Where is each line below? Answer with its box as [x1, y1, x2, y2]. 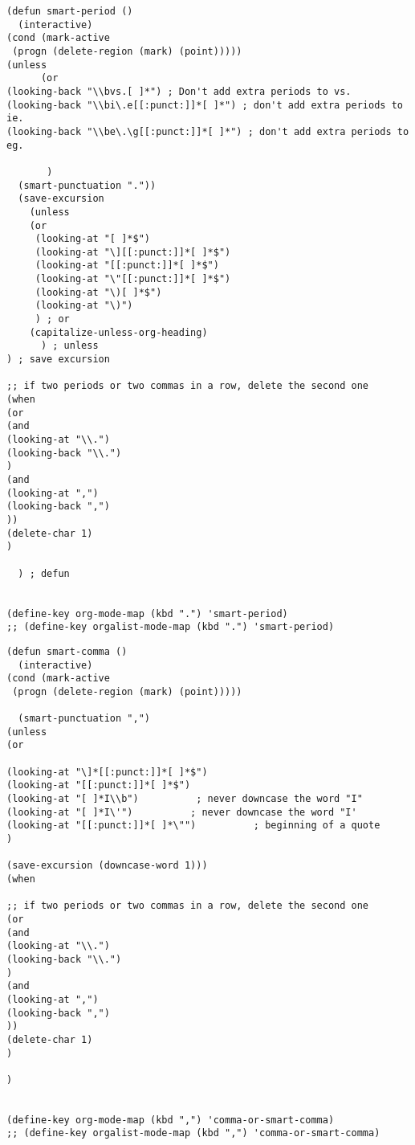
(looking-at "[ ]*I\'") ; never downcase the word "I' [6, 806, 357, 818]
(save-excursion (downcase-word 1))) [6, 860, 208, 872]
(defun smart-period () [6, 6, 133, 17]
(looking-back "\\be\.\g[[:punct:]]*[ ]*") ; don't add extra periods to [6, 125, 409, 137]
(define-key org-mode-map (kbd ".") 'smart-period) [6, 607, 288, 620]
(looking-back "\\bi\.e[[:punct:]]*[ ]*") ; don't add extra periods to [6, 99, 403, 111]
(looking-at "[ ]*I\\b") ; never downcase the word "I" [6, 793, 363, 805]
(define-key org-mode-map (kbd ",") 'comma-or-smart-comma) [6, 1114, 335, 1126]
